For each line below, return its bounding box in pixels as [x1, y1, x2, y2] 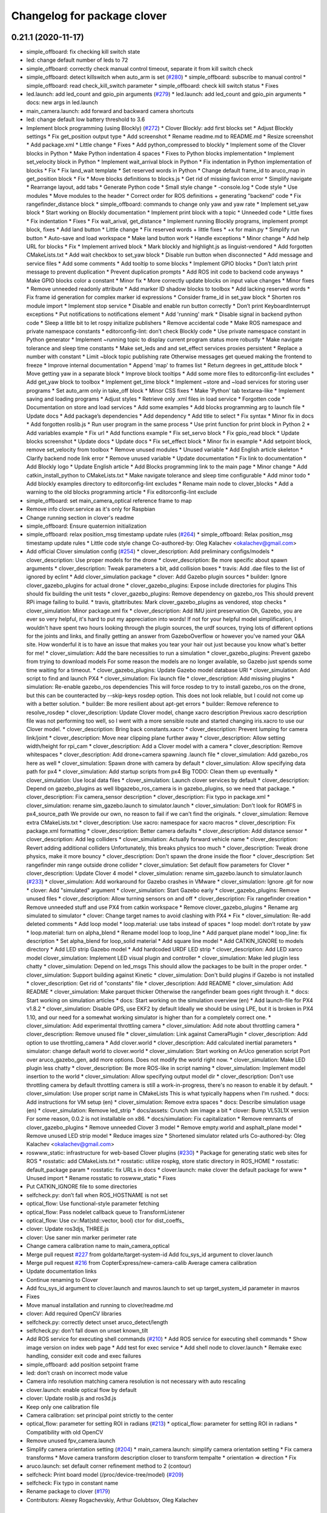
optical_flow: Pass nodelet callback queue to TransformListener [26, 1208, 185, 1216]
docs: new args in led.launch [26, 99, 98, 106]
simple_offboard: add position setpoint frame [26, 1360, 139, 1368]
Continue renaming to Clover [26, 1276, 98, 1283]
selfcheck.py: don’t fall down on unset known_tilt [26, 1327, 148, 1334]
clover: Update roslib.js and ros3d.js [26, 1395, 116, 1402]
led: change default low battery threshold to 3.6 [26, 116, 145, 123]
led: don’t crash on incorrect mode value [26, 1370, 128, 1376]
